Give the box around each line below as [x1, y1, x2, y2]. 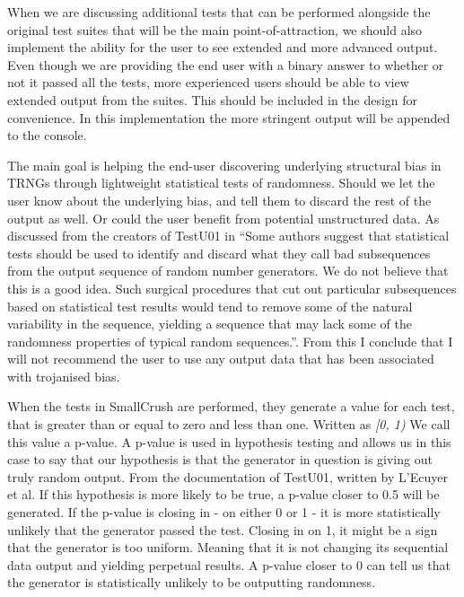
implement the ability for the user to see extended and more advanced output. [7, 38, 438, 57]
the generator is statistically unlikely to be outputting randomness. [7, 573, 376, 592]
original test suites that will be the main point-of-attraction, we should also [7, 20, 423, 39]
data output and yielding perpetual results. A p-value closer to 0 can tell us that [7, 555, 451, 574]
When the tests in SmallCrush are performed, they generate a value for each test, [7, 397, 455, 416]
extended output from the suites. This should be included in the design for [7, 90, 418, 109]
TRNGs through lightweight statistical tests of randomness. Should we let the [7, 173, 435, 192]
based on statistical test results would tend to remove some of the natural [7, 296, 413, 315]
